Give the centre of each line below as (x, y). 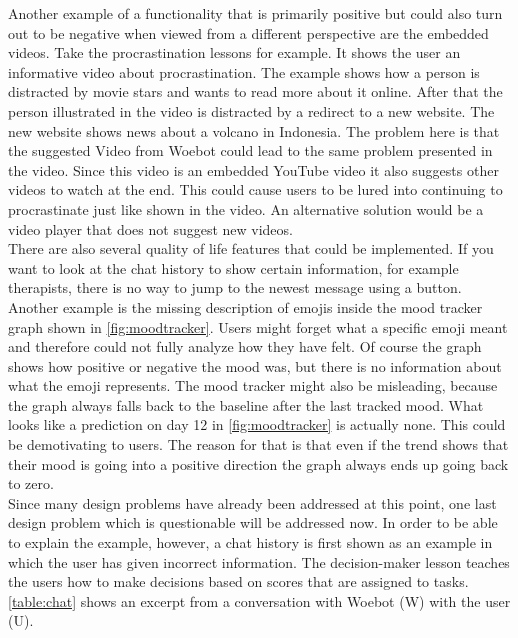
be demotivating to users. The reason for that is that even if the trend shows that (258, 444)
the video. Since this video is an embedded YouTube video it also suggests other (253, 169)
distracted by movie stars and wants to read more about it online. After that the (255, 91)
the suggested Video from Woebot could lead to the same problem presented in (250, 150)
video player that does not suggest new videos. (150, 228)
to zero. (31, 483)
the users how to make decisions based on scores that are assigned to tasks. (238, 581)
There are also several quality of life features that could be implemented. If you (251, 248)
